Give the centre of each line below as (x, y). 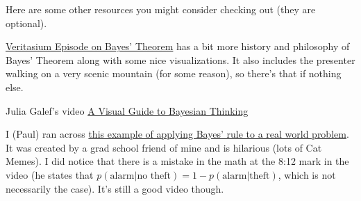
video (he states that (50, 174)
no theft (154, 176)
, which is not (307, 174)
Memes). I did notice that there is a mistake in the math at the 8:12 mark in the (177, 161)
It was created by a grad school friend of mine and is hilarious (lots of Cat (164, 147)
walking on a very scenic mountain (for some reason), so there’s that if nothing (174, 73)
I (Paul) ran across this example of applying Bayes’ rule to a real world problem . (177, 134)
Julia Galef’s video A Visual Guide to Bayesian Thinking (127, 110)
